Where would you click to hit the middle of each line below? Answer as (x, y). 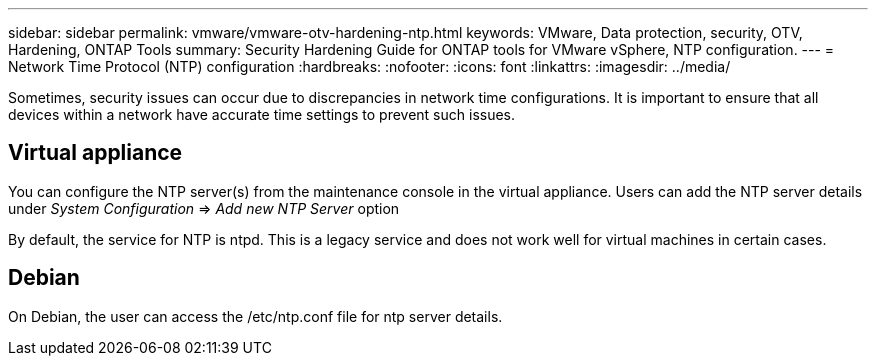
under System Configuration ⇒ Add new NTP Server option (204, 208)
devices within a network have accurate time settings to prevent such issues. (262, 114)
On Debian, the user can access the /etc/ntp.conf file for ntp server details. (255, 316)
